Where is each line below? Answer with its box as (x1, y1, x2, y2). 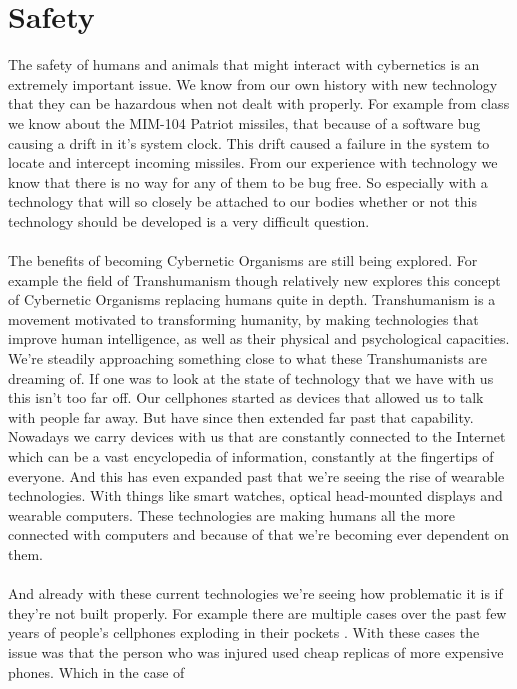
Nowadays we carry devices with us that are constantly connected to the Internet (8, 426, 506, 447)
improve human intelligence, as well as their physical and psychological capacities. (8, 328, 510, 349)
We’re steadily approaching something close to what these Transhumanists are (8, 348, 488, 369)
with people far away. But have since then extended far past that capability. (8, 406, 474, 427)
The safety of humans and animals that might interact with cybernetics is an (8, 54, 480, 75)
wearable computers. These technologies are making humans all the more (8, 504, 455, 525)
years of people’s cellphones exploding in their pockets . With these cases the (8, 622, 480, 643)
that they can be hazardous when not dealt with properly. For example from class (8, 93, 510, 114)
